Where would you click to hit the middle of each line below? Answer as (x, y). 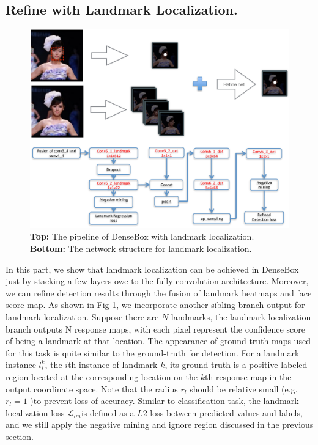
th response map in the (248, 376)
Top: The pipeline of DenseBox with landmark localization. (142, 236)
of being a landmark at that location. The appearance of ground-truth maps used (158, 341)
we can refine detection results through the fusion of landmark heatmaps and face (159, 292)
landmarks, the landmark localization (241, 316)
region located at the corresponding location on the (102, 376)
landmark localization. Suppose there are (82, 316)
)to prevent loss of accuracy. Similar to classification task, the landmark (165, 401)
